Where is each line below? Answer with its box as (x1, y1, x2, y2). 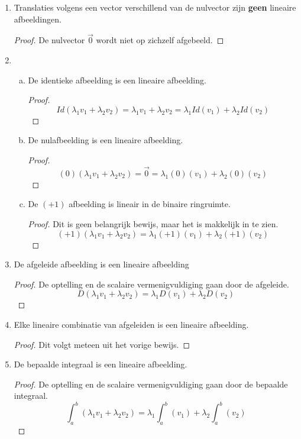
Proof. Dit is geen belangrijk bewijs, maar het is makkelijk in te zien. (28, 217, 279, 230)
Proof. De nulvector (14, 34, 85, 46)
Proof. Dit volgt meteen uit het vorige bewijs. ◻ (14, 338, 190, 350)
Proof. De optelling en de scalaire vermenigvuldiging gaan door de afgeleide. (14, 277, 289, 290)
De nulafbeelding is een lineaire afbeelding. (28, 134, 183, 146)
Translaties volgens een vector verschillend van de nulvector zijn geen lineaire (14, 1, 296, 13)
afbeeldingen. (14, 12, 62, 25)
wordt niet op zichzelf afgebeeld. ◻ (96, 34, 224, 46)
